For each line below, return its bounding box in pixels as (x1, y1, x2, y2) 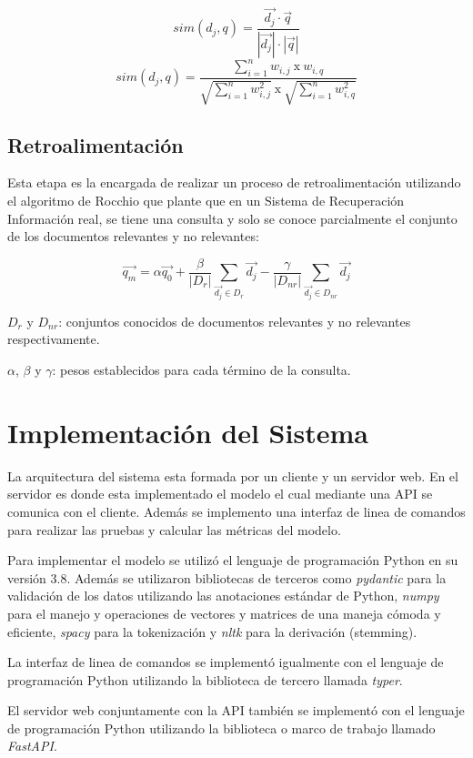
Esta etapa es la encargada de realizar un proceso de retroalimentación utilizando (7, 173, 461, 192)
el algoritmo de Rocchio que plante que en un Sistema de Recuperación (7, 191, 405, 210)
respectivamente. (7, 329, 100, 349)
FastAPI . (7, 736, 57, 755)
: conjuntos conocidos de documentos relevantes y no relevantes (58, 311, 411, 330)
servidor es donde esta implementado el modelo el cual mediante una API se (7, 484, 433, 503)
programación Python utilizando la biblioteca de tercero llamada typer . (7, 670, 403, 689)
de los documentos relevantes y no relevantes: (7, 227, 259, 246)
